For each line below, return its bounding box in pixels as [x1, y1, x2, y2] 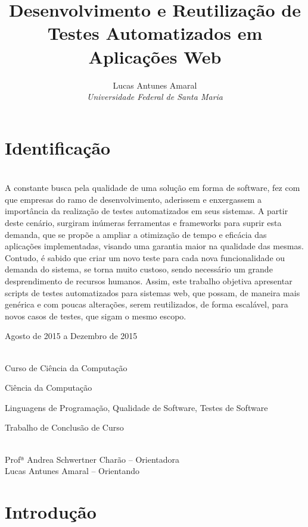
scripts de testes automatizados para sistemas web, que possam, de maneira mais [5, 286, 300, 299]
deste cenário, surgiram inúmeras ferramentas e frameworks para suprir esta [5, 217, 282, 228]
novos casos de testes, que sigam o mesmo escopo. [5, 309, 186, 322]
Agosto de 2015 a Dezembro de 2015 [5, 330, 138, 342]
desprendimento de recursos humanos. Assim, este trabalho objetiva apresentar [5, 274, 293, 287]
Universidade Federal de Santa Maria [86, 90, 223, 103]
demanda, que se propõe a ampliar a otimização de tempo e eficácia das [5, 228, 267, 240]
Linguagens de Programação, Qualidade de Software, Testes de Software [5, 401, 268, 413]
